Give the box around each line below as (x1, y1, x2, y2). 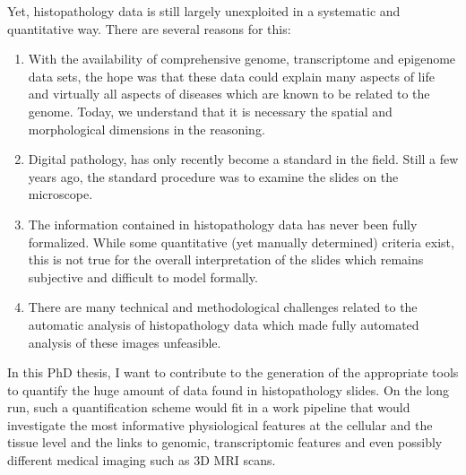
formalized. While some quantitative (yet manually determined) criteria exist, (28, 232, 454, 251)
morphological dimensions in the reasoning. (28, 119, 265, 138)
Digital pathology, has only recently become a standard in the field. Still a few (28, 150, 459, 168)
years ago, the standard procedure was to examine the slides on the (28, 167, 399, 186)
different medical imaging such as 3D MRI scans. (7, 451, 276, 470)
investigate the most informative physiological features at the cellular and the (7, 415, 433, 434)
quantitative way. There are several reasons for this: (7, 19, 291, 38)
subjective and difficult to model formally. (28, 267, 258, 286)
